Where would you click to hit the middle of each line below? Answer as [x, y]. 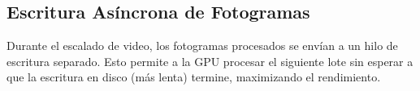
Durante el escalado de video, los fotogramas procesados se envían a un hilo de [202, 45]
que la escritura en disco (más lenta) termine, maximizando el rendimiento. [194, 77]
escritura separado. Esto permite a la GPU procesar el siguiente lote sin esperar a [210, 61]
